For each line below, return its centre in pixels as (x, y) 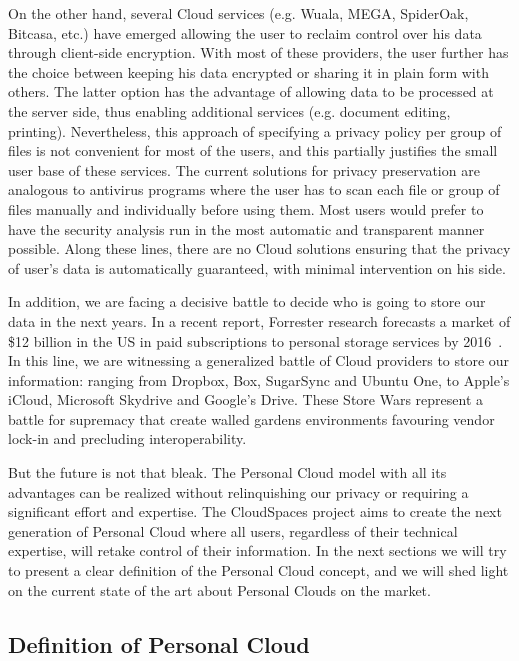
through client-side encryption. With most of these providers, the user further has (258, 52)
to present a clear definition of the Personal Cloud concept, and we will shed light (258, 570)
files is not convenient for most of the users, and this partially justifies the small (253, 150)
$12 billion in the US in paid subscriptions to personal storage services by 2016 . (255, 340)
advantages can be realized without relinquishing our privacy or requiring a (238, 491)
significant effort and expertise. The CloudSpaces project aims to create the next (255, 511)
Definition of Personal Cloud (159, 643)
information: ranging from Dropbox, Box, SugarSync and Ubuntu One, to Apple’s (259, 379)
